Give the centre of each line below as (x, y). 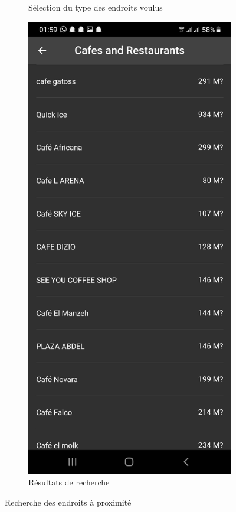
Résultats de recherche (69, 482)
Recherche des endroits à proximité (68, 502)
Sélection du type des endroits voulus (96, 7)
